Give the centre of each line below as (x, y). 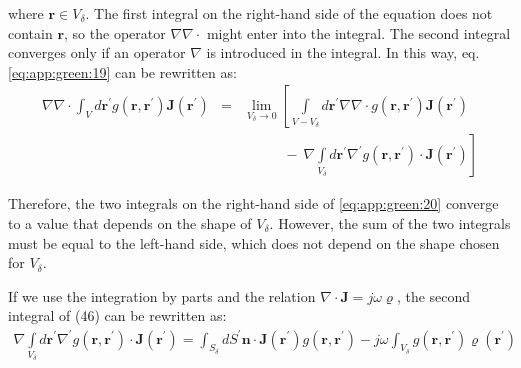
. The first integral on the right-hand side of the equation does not (289, 13)
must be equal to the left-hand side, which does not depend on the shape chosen (254, 242)
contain (30, 32)
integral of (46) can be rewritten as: (117, 315)
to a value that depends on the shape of (130, 223)
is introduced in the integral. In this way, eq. (343, 52)
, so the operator (115, 32)
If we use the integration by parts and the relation (162, 295)
